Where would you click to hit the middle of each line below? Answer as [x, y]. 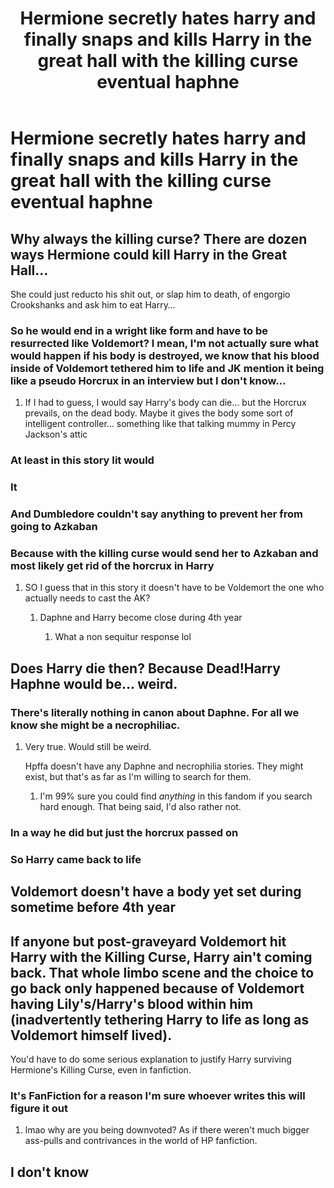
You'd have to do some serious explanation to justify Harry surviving [151, 1059]
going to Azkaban [54, 527]
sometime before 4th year [93, 907]
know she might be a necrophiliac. [95, 725]
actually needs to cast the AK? [87, 598]
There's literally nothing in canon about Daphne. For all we [155, 712]
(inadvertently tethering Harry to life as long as [160, 1019]
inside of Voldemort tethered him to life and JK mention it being [167, 368]
